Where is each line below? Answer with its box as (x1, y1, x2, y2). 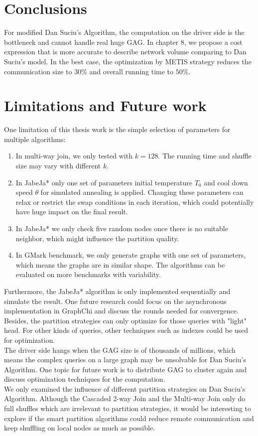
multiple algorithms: (4, 134, 66, 144)
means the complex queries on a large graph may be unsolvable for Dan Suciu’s (4, 354, 246, 365)
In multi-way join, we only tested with (15, 150, 132, 161)
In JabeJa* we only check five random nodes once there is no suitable (15, 223, 228, 233)
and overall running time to (89, 66, 174, 76)
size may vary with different (15, 160, 101, 170)
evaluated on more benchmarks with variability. (15, 269, 161, 280)
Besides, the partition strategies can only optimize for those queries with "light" (4, 315, 247, 325)
